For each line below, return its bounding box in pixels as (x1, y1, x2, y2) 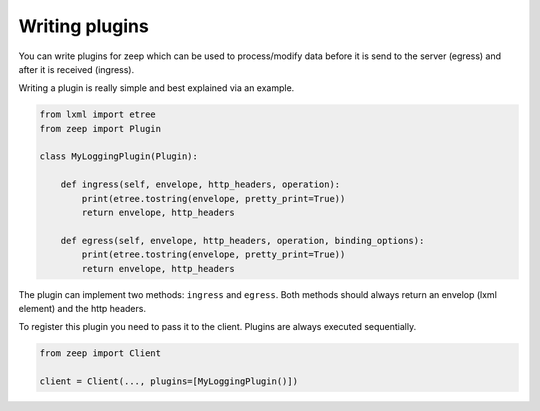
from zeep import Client (39, 348, 162, 359)
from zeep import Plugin (39, 123, 162, 134)
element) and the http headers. (18, 302, 147, 314)
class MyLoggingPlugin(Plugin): (39, 151, 199, 162)
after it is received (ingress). (18, 63, 135, 75)
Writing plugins (18, 15, 149, 37)
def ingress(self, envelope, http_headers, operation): (60, 179, 341, 190)
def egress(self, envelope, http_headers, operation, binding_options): (60, 235, 425, 246)
